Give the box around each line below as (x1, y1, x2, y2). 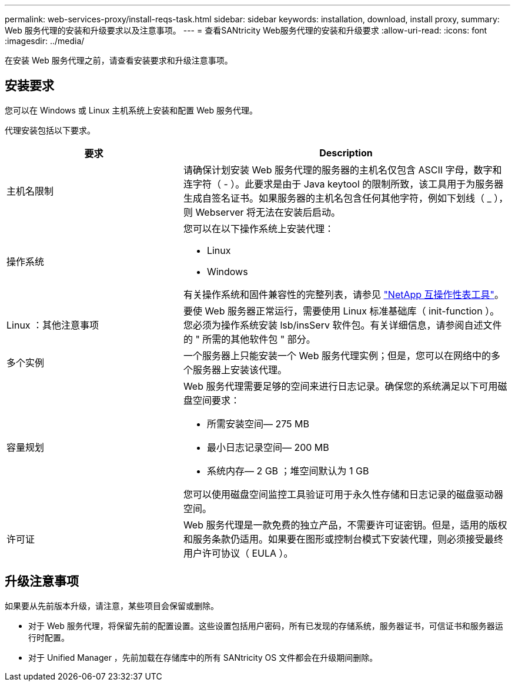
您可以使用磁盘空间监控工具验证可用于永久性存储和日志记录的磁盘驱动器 (183, 488, 503, 500)
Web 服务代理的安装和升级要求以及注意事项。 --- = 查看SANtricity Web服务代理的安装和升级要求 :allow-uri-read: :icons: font (5, 25, 487, 35)
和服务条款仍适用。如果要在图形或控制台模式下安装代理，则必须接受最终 (183, 533, 503, 545)
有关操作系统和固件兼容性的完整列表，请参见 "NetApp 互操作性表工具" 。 (183, 288, 504, 300)
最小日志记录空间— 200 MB (206, 441, 329, 453)
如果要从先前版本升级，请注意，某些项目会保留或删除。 (5, 600, 219, 611)
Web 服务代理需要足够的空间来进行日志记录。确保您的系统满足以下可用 (183, 380, 498, 392)
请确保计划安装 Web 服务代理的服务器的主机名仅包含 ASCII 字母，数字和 (183, 163, 502, 176)
